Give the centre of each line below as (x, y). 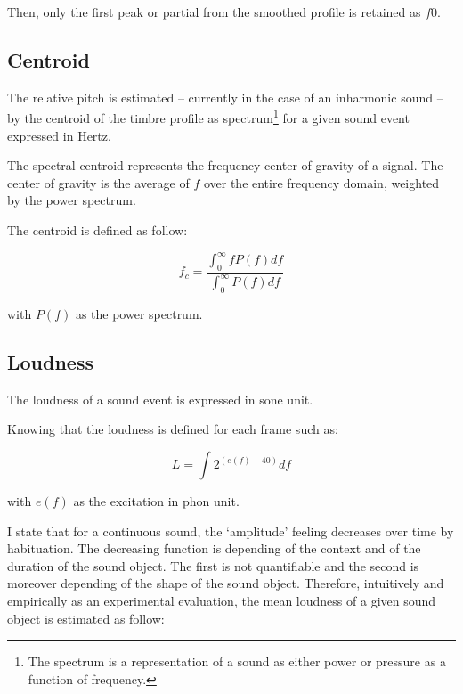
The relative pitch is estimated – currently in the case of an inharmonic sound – (225, 97)
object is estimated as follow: (86, 618)
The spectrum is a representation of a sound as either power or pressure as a (237, 661)
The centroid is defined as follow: (97, 230)
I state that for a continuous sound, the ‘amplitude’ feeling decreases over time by (231, 531)
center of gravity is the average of (98, 182)
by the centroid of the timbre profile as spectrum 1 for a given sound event (208, 117)
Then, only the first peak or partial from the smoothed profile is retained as (214, 12)
